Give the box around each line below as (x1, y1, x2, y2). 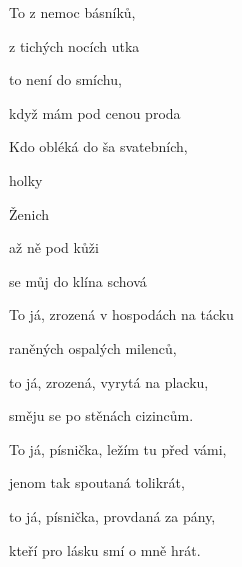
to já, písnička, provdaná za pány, (9, 505, 216, 526)
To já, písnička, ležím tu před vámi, (9, 438, 227, 459)
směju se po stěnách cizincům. (9, 405, 194, 426)
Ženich (9, 203, 50, 224)
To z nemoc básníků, (9, 2, 136, 22)
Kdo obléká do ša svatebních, (9, 136, 188, 157)
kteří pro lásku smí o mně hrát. (9, 539, 201, 560)
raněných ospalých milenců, (9, 337, 177, 358)
